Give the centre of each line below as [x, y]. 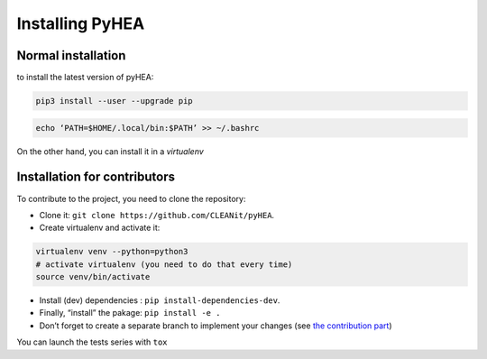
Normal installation [71, 55]
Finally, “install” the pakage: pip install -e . [130, 313]
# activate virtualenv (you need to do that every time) [164, 264]
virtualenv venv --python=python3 [112, 252]
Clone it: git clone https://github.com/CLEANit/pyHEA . [157, 215]
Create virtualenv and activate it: [100, 228]
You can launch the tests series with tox [92, 342]
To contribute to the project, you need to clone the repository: [131, 198]
